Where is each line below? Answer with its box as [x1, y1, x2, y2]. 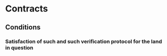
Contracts [5, 3, 48, 14]
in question [5, 44, 34, 51]
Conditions [5, 23, 41, 31]
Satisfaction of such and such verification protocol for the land [5, 38, 162, 45]
